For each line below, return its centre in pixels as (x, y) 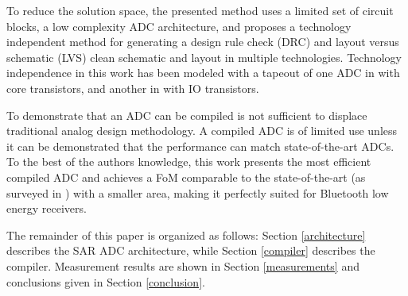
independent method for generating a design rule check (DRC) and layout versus (203, 42)
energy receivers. (47, 208)
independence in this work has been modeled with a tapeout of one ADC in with (203, 73)
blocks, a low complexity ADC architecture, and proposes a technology (179, 26)
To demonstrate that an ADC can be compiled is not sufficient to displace (187, 115)
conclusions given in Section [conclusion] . (106, 281)
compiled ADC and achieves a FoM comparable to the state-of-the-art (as (186, 177)
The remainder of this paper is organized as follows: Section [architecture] (186, 234)
